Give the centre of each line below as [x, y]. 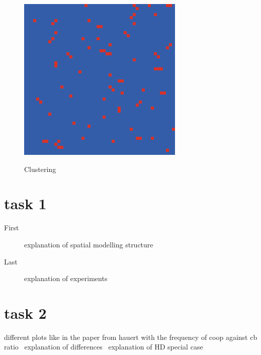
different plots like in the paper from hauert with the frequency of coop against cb [131, 337]
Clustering [40, 169]
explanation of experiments [66, 278]
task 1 [25, 203]
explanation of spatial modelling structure [89, 244]
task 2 [25, 313]
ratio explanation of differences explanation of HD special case [104, 347]
